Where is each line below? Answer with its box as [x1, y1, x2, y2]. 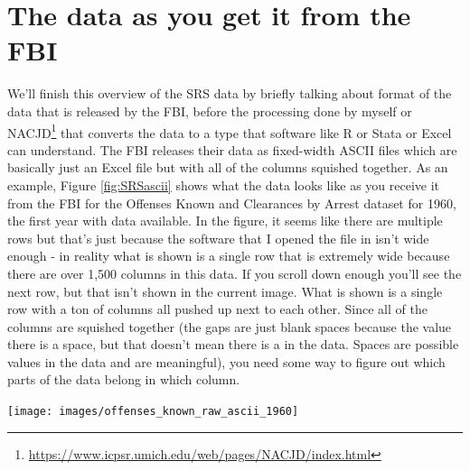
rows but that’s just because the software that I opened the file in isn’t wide [7, 228, 429, 247]
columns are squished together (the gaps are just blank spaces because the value [7, 317, 452, 336]
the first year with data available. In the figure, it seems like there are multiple [7, 211, 443, 230]
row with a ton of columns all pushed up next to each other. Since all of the [7, 300, 428, 318]
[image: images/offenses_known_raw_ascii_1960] [7, 405, 299, 419]
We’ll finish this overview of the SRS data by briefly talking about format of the [7, 84, 452, 103]
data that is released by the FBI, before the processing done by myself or [7, 101, 412, 120]
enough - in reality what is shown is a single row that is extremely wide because [7, 246, 450, 265]
